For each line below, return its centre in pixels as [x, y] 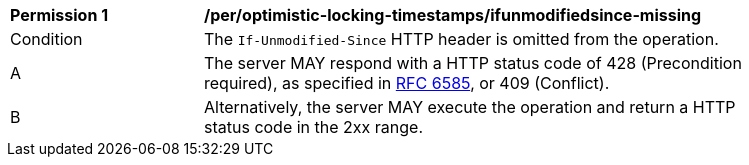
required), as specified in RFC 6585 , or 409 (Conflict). [407, 83]
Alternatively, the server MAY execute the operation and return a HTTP [470, 107]
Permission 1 [59, 15]
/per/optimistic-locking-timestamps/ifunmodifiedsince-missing [453, 15]
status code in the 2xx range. [314, 127]
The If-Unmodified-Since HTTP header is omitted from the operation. [461, 39]
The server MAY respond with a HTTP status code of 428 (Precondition [473, 63]
